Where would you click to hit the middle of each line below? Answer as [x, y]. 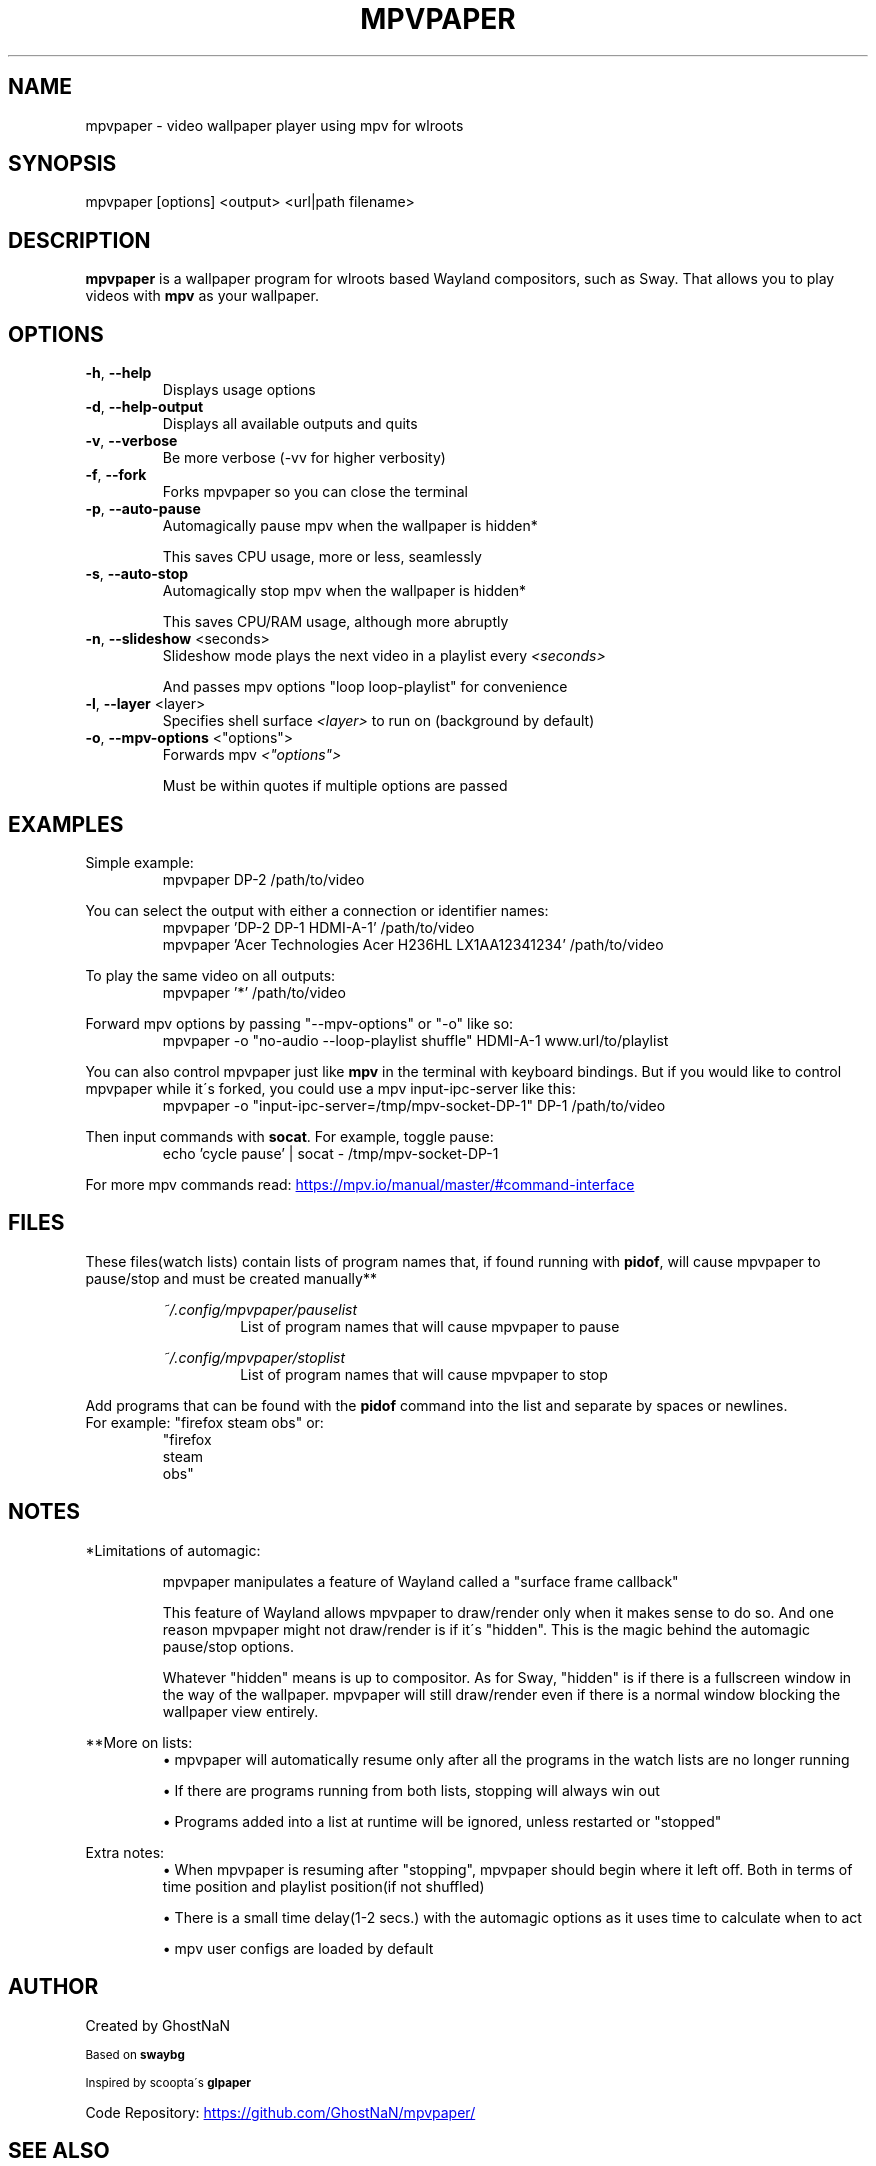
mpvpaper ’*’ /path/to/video [254, 992]
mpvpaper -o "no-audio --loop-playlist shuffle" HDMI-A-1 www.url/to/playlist [415, 1040]
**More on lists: [139, 1742]
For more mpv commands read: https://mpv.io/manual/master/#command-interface [360, 1184]
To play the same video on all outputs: [210, 975]
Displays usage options [239, 390]
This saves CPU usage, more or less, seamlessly [322, 557]
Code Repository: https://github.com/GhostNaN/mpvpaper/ [280, 2112]
